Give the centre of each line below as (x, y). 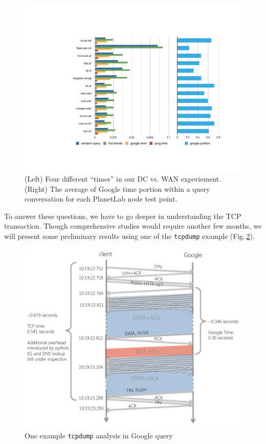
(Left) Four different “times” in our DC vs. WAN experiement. (123, 179)
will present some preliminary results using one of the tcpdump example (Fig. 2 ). (129, 236)
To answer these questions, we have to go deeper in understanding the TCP (123, 216)
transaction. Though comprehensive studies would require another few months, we (133, 226)
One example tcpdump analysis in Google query (99, 436)
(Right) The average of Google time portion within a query (117, 188)
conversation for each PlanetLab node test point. (101, 199)
